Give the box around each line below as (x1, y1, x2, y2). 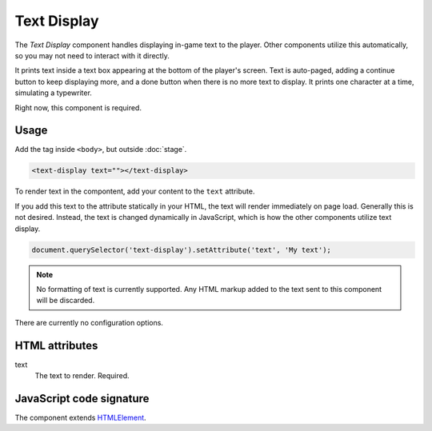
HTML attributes (14, 338, 98, 352)
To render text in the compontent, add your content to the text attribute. (14, 186, 255, 196)
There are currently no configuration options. (14, 317, 164, 327)
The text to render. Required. (34, 370, 130, 380)
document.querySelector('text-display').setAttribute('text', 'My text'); (31, 245, 332, 254)
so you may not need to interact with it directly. (14, 50, 170, 60)
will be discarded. (36, 296, 95, 305)
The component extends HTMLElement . (14, 413, 147, 422)
